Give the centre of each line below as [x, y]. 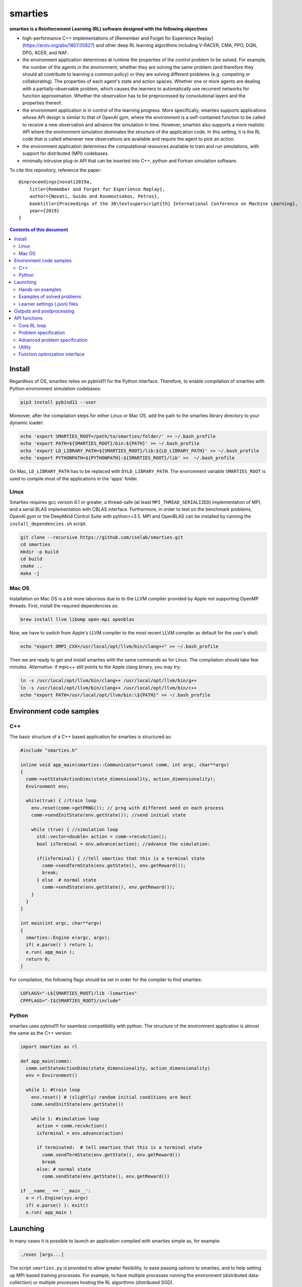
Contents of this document [39, 230]
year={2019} [44, 211]
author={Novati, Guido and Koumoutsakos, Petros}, [94, 196]
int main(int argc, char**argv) [61, 923]
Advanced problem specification [53, 340]
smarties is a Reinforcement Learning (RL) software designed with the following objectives [109, 29]
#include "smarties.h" [49, 750]
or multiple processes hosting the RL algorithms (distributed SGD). [103, 1282]
